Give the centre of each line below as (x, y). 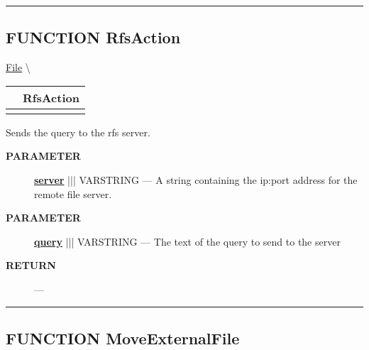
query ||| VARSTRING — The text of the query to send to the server (187, 241)
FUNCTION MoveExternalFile (123, 338)
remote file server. (73, 193)
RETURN (31, 265)
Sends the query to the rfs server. (78, 132)
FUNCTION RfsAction (93, 37)
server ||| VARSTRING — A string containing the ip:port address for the (196, 179)
